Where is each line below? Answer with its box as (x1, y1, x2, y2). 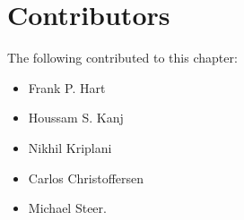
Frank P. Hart (28, 78, 106, 97)
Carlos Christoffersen (28, 168, 144, 187)
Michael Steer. (28, 199, 107, 217)
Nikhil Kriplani (28, 138, 112, 157)
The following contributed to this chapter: (7, 48, 238, 67)
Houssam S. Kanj (28, 108, 124, 127)
